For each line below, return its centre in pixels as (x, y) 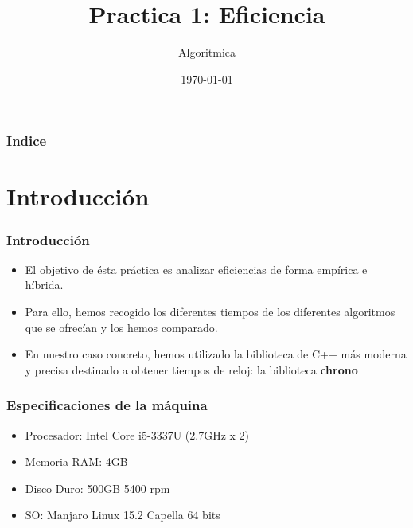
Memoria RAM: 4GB (76, 462)
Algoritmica (207, 52)
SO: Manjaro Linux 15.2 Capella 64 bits (123, 515)
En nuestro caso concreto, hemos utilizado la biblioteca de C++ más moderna (216, 354)
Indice (27, 141)
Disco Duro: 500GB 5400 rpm (97, 488)
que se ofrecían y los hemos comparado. (121, 327)
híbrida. (44, 285)
